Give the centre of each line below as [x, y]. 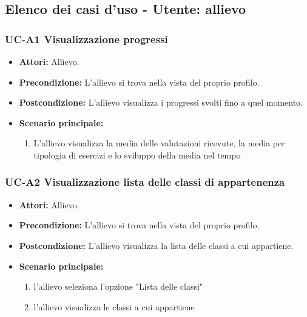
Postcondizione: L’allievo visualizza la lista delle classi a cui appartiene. [156, 245]
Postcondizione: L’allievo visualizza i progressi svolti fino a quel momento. [161, 102]
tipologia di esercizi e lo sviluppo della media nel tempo [137, 155]
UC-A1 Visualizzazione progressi [86, 39]
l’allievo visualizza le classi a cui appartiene [114, 306]
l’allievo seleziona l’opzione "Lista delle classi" [118, 286]
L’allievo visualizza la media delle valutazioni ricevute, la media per [159, 143]
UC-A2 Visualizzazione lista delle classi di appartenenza [145, 182]
